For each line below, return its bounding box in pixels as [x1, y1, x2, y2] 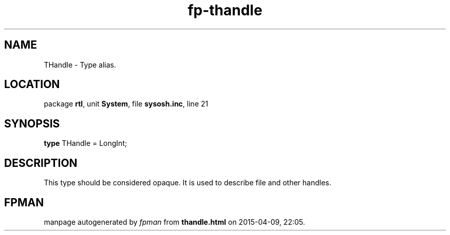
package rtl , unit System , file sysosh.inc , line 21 [44, 99, 209, 109]
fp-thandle [188, 2, 262, 19]
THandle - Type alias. [44, 60, 117, 69]
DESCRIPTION [4, 156, 78, 169]
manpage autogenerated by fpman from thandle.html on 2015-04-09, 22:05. [44, 217, 305, 226]
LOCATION [4, 78, 60, 91]
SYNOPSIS [4, 117, 60, 130]
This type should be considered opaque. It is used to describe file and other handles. [44, 178, 331, 187]
